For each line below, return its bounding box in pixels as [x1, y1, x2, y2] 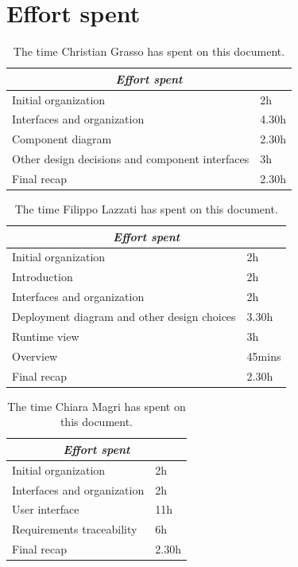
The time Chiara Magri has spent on [7, 397, 186, 414]
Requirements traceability [12, 521, 137, 538]
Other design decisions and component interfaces [12, 151, 250, 167]
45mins [246, 347, 281, 364]
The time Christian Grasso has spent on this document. [13, 43, 285, 60]
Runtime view [12, 327, 79, 344]
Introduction [12, 268, 73, 285]
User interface [12, 501, 79, 518]
